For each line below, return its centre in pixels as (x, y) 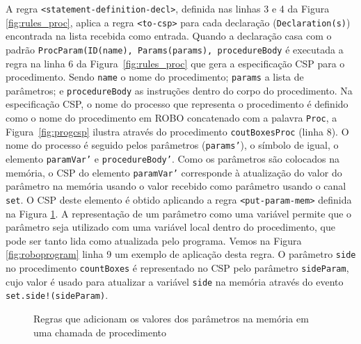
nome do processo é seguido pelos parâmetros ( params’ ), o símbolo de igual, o (172, 145)
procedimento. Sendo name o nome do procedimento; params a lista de (155, 77)
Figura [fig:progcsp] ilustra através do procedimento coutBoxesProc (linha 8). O (177, 131)
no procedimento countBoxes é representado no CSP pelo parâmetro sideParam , (177, 268)
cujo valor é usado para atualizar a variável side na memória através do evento (175, 281)
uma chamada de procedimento (100, 332)
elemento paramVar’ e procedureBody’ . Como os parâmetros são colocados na (173, 159)
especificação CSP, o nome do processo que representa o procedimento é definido (177, 104)
